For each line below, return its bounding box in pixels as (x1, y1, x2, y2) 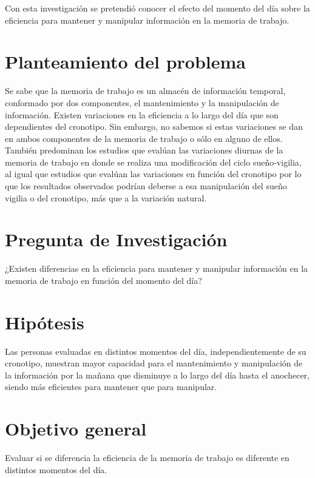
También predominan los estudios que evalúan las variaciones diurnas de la (5, 144, 283, 157)
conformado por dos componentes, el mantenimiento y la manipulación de (5, 96, 279, 109)
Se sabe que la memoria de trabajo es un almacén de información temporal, (5, 84, 286, 97)
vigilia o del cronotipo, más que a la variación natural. (5, 191, 207, 204)
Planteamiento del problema (5, 49, 246, 74)
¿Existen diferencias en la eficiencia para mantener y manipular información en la (5, 262, 308, 275)
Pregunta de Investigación (5, 227, 228, 252)
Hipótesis (5, 309, 84, 334)
